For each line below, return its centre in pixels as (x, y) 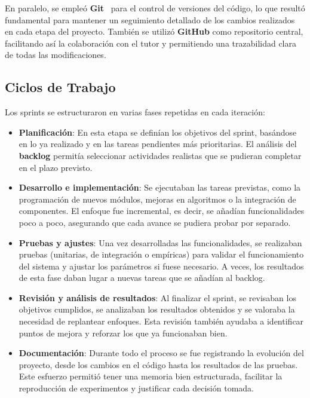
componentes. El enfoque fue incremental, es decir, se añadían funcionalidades (162, 211)
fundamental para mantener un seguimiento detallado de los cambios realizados (150, 19)
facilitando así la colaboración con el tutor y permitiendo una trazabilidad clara (151, 43)
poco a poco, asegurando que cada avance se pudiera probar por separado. (155, 222)
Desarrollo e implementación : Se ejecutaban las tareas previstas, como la (160, 187)
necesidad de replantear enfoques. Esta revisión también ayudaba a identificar (161, 321)
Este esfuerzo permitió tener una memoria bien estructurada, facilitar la (151, 376)
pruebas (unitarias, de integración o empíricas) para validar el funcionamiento (161, 254)
